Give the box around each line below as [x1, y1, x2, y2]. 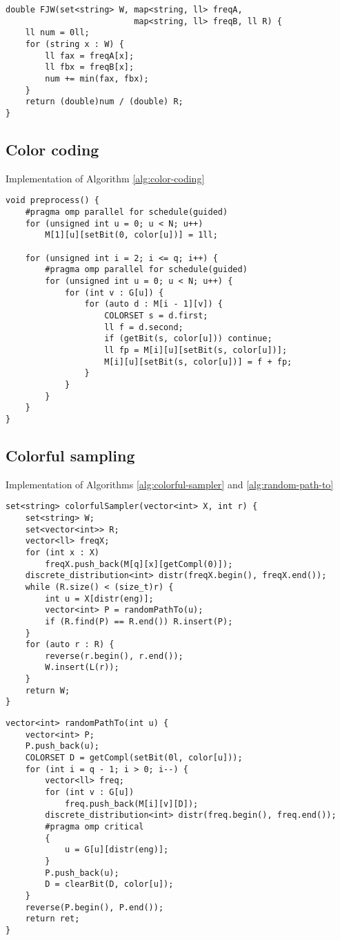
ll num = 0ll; [25, 28, 90, 38]
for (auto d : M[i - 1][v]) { [84, 299, 223, 309]
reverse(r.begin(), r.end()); [45, 651, 183, 661]
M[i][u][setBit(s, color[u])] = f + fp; [104, 356, 292, 367]
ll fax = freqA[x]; [45, 50, 134, 61]
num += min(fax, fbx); [45, 73, 149, 84]
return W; [25, 685, 70, 696]
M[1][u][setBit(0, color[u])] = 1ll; [45, 230, 218, 240]
